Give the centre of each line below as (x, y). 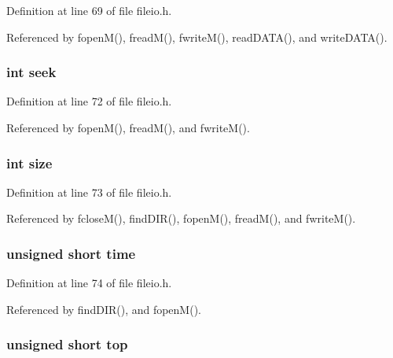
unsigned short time (71, 253)
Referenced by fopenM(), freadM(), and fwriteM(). (128, 127)
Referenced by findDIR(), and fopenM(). (104, 309)
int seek (31, 72)
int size (29, 162)
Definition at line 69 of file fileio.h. (89, 10)
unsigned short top (67, 344)
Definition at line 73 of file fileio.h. (89, 192)
